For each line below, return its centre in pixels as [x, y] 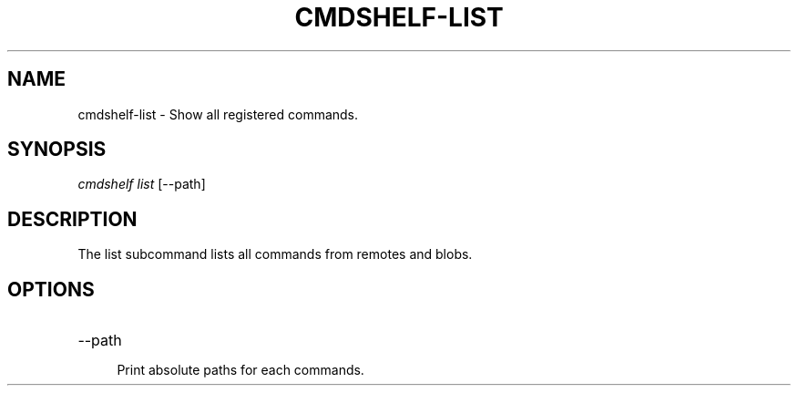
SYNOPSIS [57, 150]
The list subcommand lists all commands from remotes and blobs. [275, 254]
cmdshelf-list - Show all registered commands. [218, 114]
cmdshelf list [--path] [142, 184]
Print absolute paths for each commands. [240, 370]
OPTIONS [51, 289]
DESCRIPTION [72, 219]
